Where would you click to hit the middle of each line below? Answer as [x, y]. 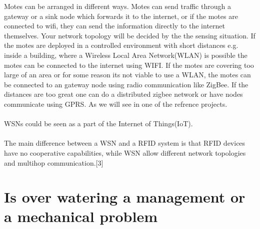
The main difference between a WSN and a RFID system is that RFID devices [125, 143]
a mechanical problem [81, 216]
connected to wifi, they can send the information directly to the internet [114, 26]
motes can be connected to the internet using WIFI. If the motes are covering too [129, 65]
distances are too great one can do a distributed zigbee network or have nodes [123, 94]
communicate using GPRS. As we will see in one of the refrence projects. [116, 104]
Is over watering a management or [125, 197]
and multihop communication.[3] [54, 162]
